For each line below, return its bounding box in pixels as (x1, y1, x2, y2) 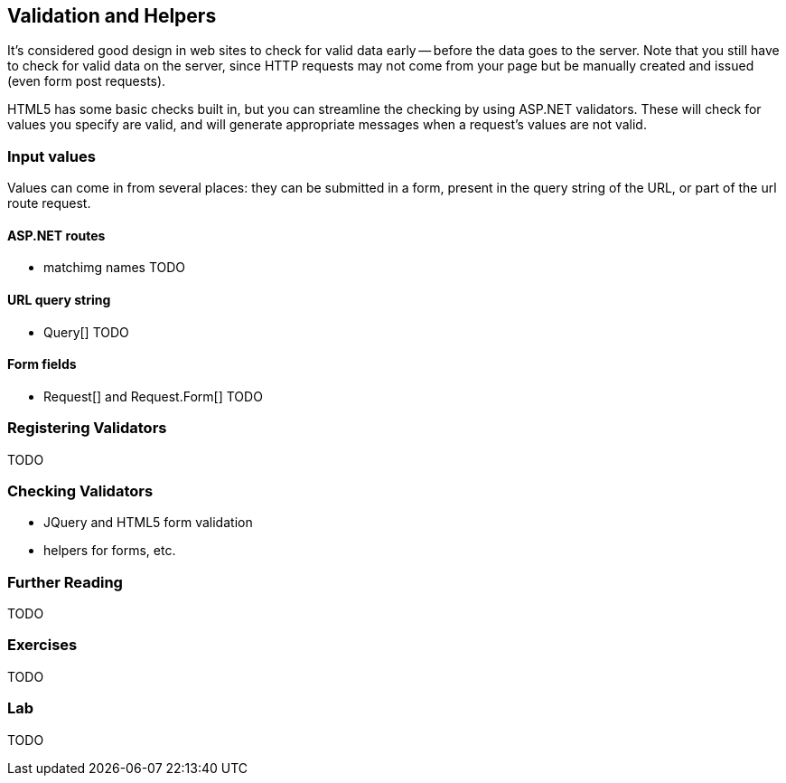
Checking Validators (7, 481, 154, 500)
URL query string (7, 292, 111, 307)
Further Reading (7, 572, 123, 591)
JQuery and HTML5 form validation (43, 514, 253, 531)
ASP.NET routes (7, 227, 106, 243)
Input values (7, 146, 96, 165)
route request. (7, 195, 91, 212)
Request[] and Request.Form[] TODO (43, 388, 263, 404)
